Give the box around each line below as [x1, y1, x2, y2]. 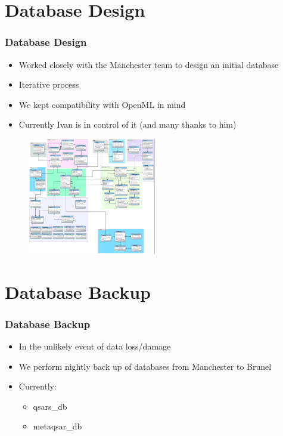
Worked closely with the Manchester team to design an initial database [18, 58, 279, 70]
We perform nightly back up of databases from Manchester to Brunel [18, 360, 272, 372]
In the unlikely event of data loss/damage [18, 339, 171, 352]
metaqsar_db [33, 420, 82, 432]
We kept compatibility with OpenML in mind [18, 98, 186, 110]
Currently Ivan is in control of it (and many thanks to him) [18, 118, 237, 131]
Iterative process [18, 78, 79, 91]
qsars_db [33, 400, 67, 412]
